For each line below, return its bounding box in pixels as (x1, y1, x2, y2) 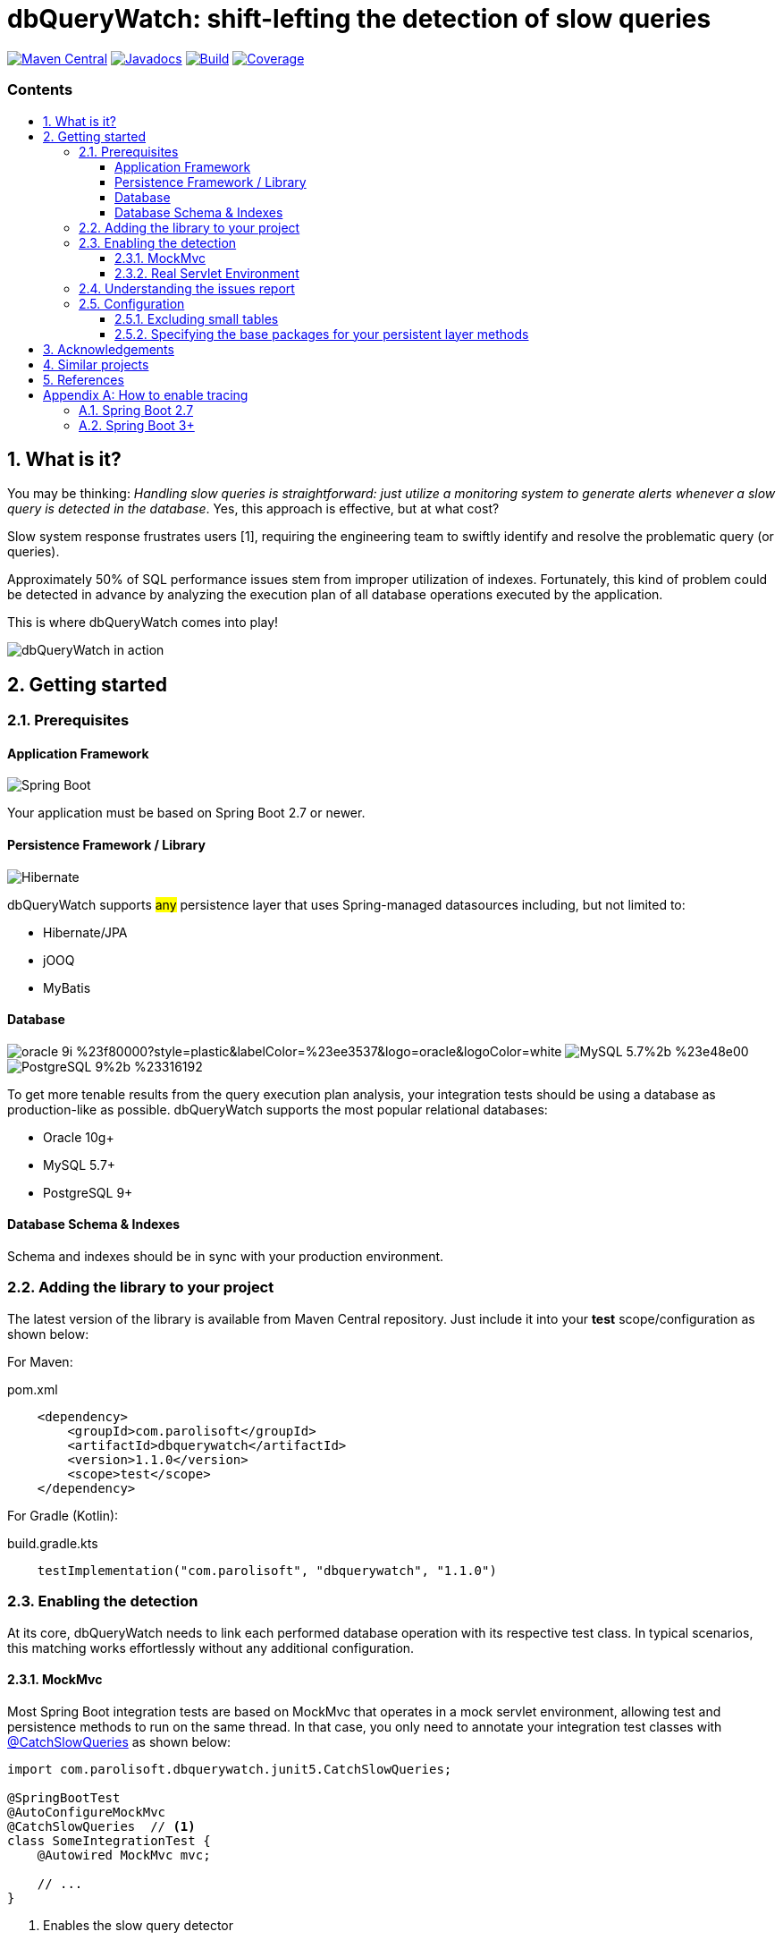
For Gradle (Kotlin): (7, 1507, 119, 1523)
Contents (7, 80, 73, 99)
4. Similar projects (43, 356, 149, 372)
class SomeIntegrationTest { (7, 1833, 211, 1848)
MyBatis (43, 979, 91, 995)
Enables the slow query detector (43, 1917, 234, 1933)
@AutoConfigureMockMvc (7, 1804, 166, 1819)
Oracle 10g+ (43, 1129, 114, 1145)
